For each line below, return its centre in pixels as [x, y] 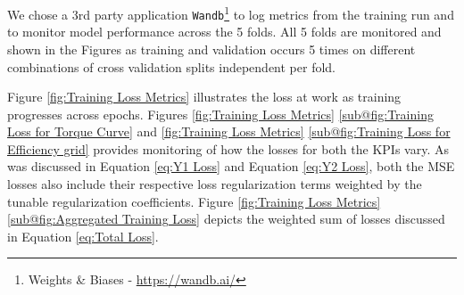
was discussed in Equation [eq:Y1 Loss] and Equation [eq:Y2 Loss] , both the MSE [231, 166]
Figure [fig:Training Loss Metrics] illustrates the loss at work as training [204, 97]
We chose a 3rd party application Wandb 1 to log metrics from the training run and [231, 13]
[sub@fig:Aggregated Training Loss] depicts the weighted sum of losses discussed [226, 219]
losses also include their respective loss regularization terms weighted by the [215, 184]
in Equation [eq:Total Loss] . [83, 236]
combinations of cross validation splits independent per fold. [172, 66]
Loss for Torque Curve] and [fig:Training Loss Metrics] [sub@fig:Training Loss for [229, 131]
